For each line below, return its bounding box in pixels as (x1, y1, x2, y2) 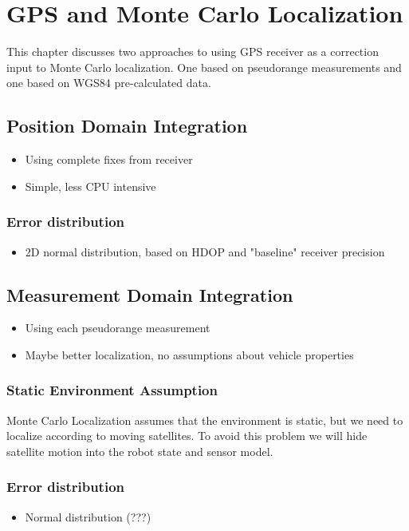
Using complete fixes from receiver (25, 151, 193, 168)
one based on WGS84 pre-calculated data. (6, 74, 211, 91)
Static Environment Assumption (6, 380, 218, 400)
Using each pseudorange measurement (25, 319, 210, 336)
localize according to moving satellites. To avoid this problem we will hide (6, 427, 368, 444)
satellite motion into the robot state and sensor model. (6, 442, 273, 459)
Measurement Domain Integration (6, 282, 293, 307)
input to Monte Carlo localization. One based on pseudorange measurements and (6, 58, 402, 75)
